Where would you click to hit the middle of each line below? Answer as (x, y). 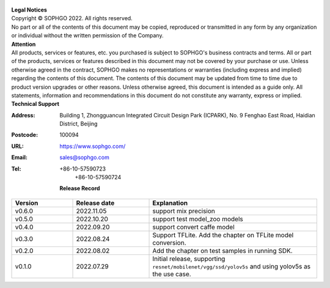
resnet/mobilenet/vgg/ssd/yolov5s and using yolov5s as (232, 266)
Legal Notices (29, 10)
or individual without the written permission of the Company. (87, 35)
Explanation (170, 203)
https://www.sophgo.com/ (93, 146)
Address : (23, 115)
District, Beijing (79, 124)
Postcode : (25, 135)
